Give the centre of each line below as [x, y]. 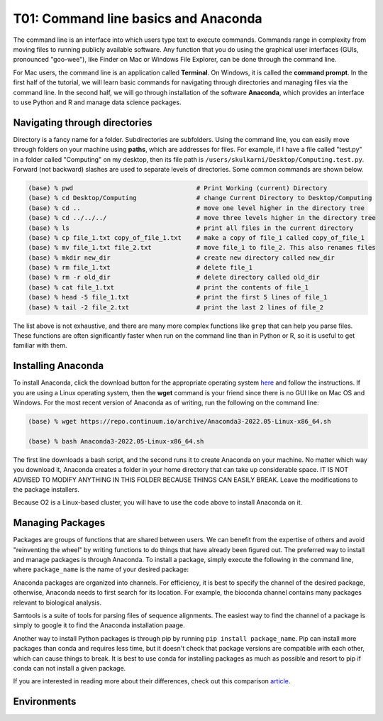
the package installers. [46, 490]
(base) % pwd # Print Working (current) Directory [178, 188]
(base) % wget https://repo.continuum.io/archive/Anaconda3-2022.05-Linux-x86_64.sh [179, 422]
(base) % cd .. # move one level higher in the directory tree [196, 208]
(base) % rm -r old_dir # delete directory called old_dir [174, 277]
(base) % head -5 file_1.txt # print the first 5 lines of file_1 [178, 297]
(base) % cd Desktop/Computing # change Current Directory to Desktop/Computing [200, 198]
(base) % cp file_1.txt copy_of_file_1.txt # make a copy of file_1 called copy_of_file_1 [196, 237]
